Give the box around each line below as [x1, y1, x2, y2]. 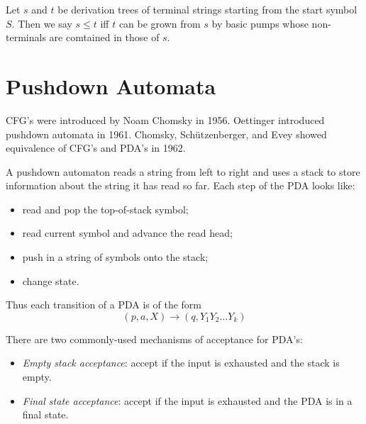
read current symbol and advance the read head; [22, 225, 233, 240]
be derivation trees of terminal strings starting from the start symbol [57, 2, 357, 16]
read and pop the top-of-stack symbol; [22, 201, 189, 216]
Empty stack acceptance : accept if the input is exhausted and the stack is [22, 355, 340, 370]
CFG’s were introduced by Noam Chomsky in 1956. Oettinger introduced [6, 112, 325, 127]
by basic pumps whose [211, 16, 309, 30]
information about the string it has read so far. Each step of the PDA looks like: [6, 178, 355, 193]
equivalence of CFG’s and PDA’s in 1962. [6, 140, 186, 155]
